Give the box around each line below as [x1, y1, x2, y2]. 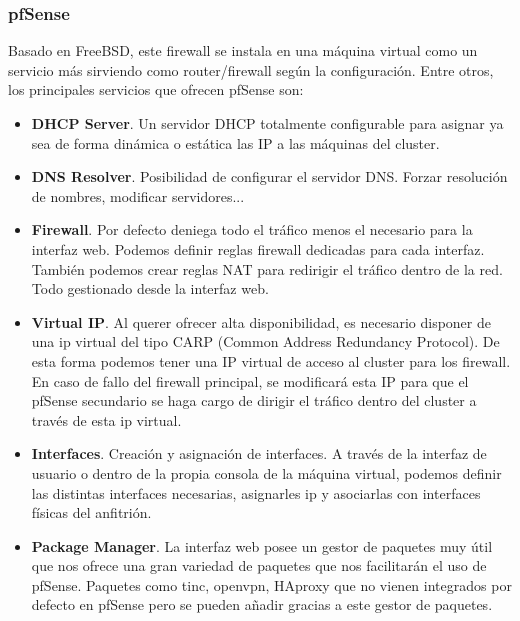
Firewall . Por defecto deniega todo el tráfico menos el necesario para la [31, 219, 473, 240]
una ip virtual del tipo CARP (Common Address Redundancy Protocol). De [31, 331, 500, 352]
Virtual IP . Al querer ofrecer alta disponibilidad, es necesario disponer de [31, 311, 491, 332]
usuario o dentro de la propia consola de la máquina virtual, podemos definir [31, 462, 502, 483]
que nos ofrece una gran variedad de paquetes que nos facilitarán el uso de [31, 555, 487, 576]
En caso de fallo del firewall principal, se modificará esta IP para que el [31, 370, 469, 391]
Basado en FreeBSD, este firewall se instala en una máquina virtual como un [8, 40, 478, 61]
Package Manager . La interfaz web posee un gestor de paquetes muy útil [31, 535, 493, 556]
